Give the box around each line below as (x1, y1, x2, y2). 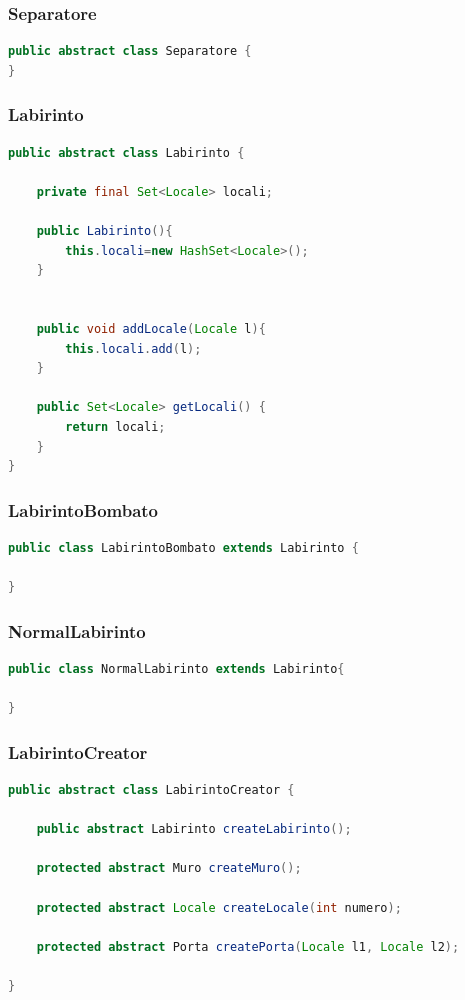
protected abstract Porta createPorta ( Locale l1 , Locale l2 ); (36, 939, 460, 954)
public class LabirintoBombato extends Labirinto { (8, 540, 359, 555)
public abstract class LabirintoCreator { (8, 782, 295, 797)
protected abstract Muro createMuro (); (36, 861, 302, 876)
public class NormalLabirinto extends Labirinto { (8, 661, 345, 676)
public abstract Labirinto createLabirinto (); (36, 822, 352, 837)
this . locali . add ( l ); (65, 341, 202, 356)
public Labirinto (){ (36, 224, 173, 238)
